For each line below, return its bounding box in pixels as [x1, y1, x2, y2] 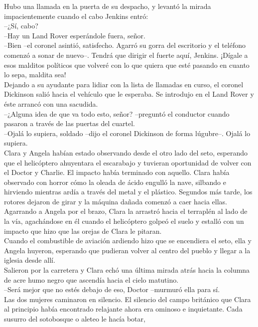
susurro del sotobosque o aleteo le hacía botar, [4, 314, 145, 324]
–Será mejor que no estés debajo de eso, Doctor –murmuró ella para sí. [4, 284, 220, 295]
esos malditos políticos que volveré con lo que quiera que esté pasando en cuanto [4, 59, 250, 70]
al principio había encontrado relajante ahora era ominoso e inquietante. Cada [4, 304, 243, 314]
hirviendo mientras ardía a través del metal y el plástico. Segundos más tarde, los [4, 186, 253, 197]
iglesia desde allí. [4, 255, 55, 265]
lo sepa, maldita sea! [4, 69, 66, 80]
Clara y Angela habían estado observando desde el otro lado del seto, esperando [4, 147, 248, 158]
